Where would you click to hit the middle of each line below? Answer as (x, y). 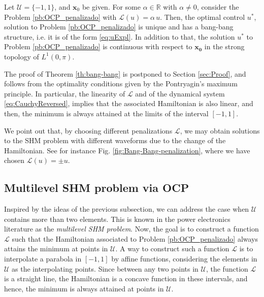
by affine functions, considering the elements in (184, 259)
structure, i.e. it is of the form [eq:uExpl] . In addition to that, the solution (120, 36)
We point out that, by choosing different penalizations (88, 130)
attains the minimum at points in (56, 249)
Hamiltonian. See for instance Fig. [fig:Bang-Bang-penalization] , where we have (127, 150)
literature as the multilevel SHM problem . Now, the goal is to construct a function (131, 229)
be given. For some (111, 7)
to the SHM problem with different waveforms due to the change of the (115, 140)
